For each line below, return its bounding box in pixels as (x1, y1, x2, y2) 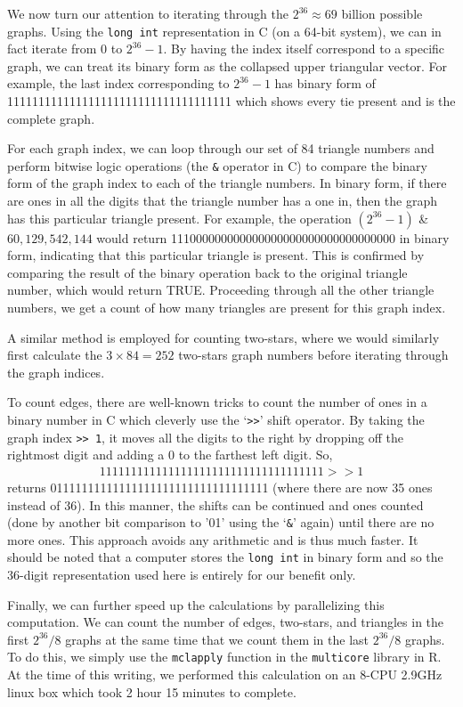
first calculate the (7, 345, 102, 364)
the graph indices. (7, 362, 105, 381)
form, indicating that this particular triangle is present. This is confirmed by (7, 246, 425, 264)
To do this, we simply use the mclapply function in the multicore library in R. (7, 647, 442, 666)
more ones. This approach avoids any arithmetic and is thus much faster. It (7, 530, 418, 549)
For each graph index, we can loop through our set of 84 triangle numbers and (7, 139, 435, 158)
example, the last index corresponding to (7, 74, 230, 93)
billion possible (341, 4, 423, 22)
